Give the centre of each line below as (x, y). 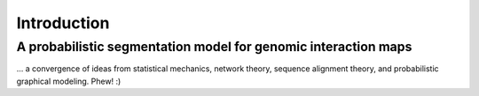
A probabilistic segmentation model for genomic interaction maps (214, 47)
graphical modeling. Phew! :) (69, 81)
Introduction (63, 23)
